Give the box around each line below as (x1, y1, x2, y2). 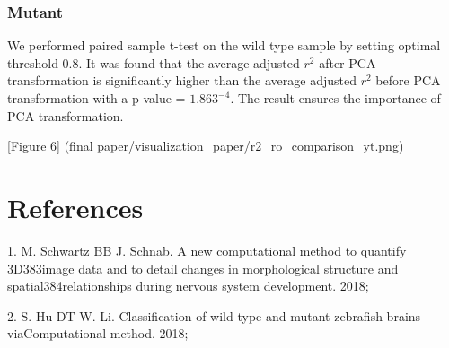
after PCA (319, 53, 376, 72)
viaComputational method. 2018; (7, 324, 189, 343)
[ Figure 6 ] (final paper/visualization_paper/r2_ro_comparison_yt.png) (7, 136, 404, 155)
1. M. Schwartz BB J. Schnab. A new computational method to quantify (7, 240, 407, 259)
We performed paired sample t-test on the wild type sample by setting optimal (7, 36, 441, 55)
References (7, 188, 144, 225)
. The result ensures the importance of (230, 89, 441, 107)
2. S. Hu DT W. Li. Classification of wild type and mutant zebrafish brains (7, 306, 421, 325)
